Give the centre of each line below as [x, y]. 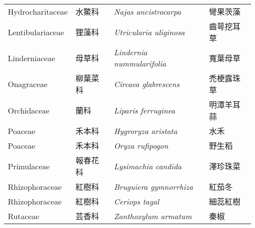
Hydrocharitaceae [38, 11]
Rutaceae [24, 216]
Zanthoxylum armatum [153, 216]
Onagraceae [28, 84]
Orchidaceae [29, 110]
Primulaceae [29, 166]
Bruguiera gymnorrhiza [153, 186]
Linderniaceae [32, 58]
